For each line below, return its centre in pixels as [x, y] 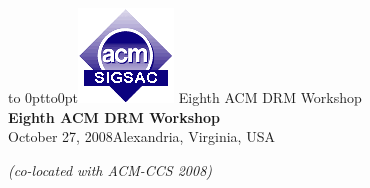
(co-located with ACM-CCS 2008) [110, 169]
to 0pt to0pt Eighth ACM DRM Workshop [185, 97]
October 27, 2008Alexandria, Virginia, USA [141, 136]
